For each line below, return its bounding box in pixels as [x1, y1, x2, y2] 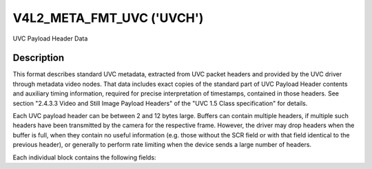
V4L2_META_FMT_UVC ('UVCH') [12, 10, 204, 25]
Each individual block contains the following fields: [12, 153, 156, 161]
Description [12, 52, 65, 64]
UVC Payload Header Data [12, 34, 88, 43]
